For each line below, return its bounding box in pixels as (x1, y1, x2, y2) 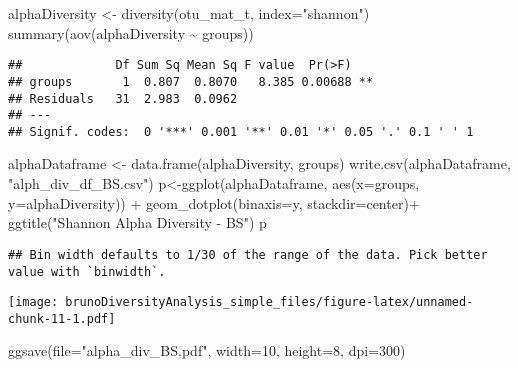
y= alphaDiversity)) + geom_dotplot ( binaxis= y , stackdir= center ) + (8, 192, 420, 213)
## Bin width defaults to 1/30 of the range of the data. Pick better (8, 247, 488, 262)
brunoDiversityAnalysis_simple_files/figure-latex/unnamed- (65, 295, 474, 310)
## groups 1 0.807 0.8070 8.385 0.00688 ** (8, 74, 374, 89)
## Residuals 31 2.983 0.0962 (8, 91, 238, 106)
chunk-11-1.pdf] (8, 311, 116, 326)
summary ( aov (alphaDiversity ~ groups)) (8, 22, 254, 43)
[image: (8, 295, 59, 310)
